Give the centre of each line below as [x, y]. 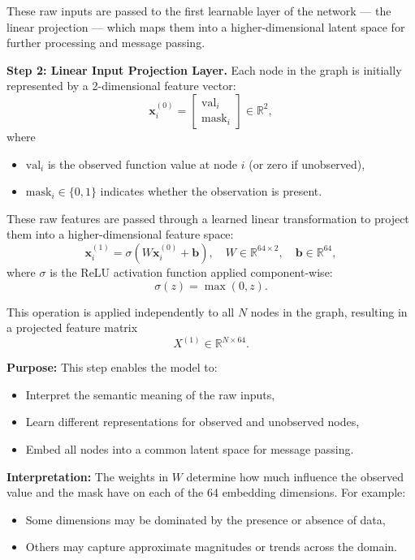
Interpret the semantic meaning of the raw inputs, [150, 394]
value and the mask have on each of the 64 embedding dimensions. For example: [206, 492]
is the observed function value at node [143, 164]
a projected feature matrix [72, 327]
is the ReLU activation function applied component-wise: [191, 271]
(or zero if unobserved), [307, 164]
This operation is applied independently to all [121, 311]
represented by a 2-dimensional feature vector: [121, 86]
